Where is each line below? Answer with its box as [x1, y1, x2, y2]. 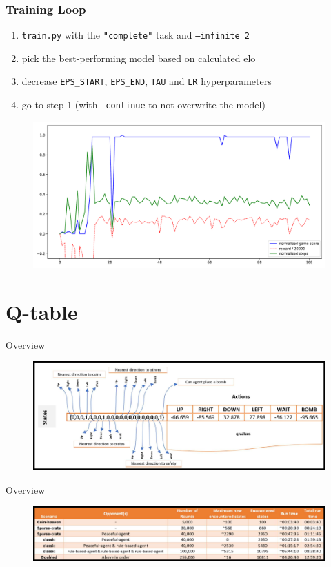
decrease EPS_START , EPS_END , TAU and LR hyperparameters [21, 74, 272, 88]
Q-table [6, 297, 78, 325]
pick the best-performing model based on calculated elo [21, 50, 256, 65]
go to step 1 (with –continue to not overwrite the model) [21, 97, 265, 112]
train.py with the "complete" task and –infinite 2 [21, 28, 250, 42]
